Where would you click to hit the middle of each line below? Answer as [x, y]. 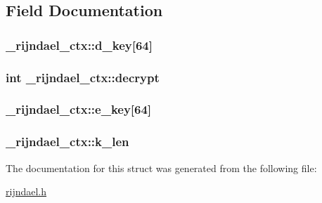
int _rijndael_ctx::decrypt [83, 77]
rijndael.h [26, 191]
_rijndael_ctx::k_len [67, 142]
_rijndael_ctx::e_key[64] [79, 109]
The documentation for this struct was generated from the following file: [161, 168]
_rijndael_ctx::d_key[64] [79, 45]
